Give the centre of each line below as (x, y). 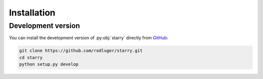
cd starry (31, 57)
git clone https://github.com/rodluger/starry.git (81, 51)
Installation (32, 13)
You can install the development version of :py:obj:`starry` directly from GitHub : (89, 38)
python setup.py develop (49, 64)
